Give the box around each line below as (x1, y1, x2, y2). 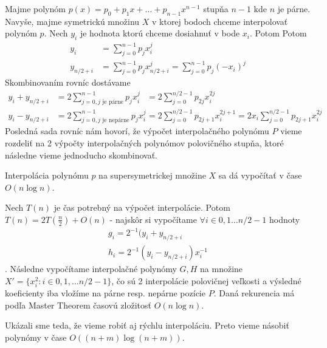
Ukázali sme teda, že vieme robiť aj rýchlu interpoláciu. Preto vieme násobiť (5, 319, 289, 332)
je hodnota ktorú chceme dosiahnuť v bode (80, 27, 240, 39)
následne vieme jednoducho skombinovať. (5, 148, 157, 161)
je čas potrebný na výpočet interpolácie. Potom (53, 201, 230, 214)
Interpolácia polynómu (5, 169, 89, 182)
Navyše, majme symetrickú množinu (5, 15, 140, 27)
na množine (200, 262, 243, 275)
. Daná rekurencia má (213, 287, 295, 299)
